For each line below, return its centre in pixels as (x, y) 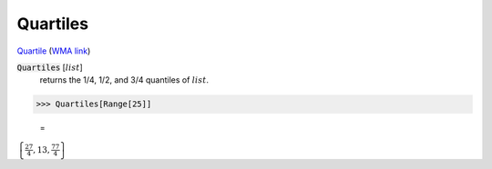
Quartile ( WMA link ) (54, 51)
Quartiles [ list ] (50, 67)
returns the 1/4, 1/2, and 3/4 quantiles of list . (124, 80)
